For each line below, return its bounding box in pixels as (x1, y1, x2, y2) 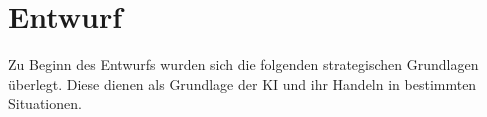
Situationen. (8, 93, 82, 114)
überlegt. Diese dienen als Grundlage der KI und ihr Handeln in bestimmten (8, 73, 477, 94)
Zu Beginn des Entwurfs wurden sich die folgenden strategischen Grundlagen (8, 54, 479, 75)
